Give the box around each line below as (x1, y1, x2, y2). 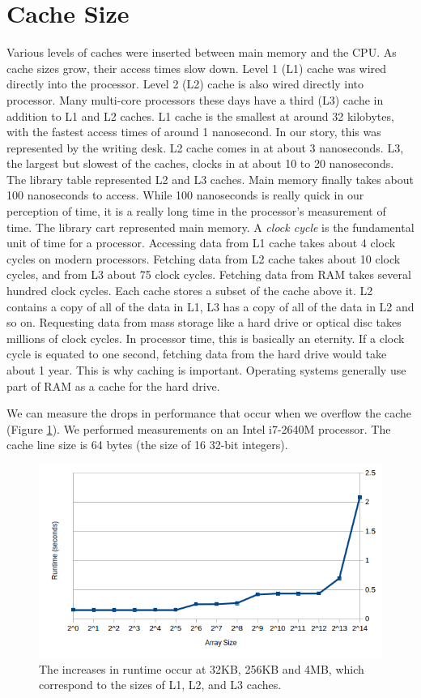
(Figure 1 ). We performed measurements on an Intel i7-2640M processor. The (6, 420, 391, 437)
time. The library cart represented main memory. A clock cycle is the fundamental (6, 218, 415, 235)
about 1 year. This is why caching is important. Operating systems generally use (6, 362, 406, 378)
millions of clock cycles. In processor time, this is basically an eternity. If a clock (6, 329, 405, 346)
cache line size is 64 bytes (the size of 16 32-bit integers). (6, 436, 288, 453)
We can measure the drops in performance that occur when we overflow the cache (6, 405, 412, 422)
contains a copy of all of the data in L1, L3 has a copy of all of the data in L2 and (6, 298, 415, 315)
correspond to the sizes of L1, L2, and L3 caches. (39, 676, 282, 693)
